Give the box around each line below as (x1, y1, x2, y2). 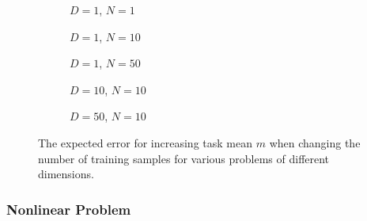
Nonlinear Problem (6, 199, 131, 219)
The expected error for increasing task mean (38, 134, 252, 151)
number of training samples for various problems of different (38, 150, 330, 166)
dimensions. (38, 166, 94, 182)
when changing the (269, 134, 361, 151)
